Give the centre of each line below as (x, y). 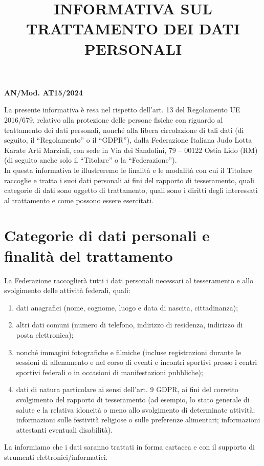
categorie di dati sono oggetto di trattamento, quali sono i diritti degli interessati (131, 190)
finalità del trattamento (89, 255)
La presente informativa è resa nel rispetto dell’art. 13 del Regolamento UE (122, 110)
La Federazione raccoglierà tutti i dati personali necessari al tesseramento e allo (129, 280)
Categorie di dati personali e (107, 235)
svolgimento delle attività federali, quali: (67, 290)
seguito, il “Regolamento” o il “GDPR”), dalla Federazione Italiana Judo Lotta (128, 140)
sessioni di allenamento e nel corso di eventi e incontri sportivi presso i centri (137, 362)
